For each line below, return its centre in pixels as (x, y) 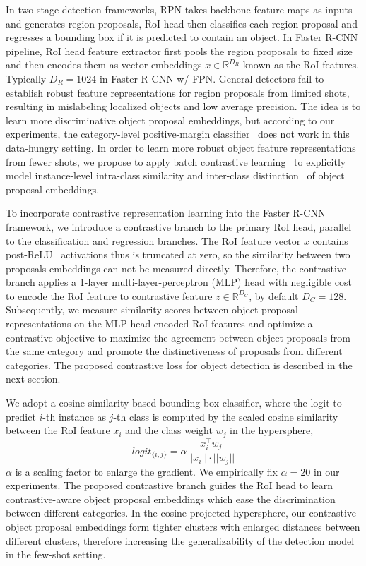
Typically (26, 78)
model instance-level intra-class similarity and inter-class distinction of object (175, 175)
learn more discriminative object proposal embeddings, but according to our (170, 120)
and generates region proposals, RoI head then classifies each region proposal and (182, 23)
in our (326, 471)
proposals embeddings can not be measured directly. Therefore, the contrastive (176, 268)
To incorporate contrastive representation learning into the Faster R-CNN (166, 213)
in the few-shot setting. (56, 554)
